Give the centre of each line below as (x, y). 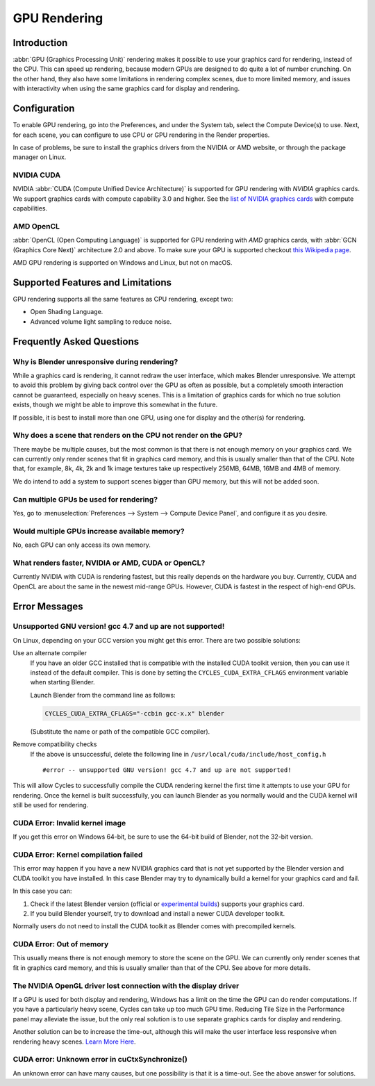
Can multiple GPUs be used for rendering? (85, 499)
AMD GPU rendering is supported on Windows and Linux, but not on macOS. (123, 263)
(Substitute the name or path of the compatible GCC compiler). (120, 731)
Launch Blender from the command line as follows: (103, 695)
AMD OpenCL (36, 226)
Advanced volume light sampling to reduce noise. (101, 321)
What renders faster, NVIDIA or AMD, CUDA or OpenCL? (109, 563)
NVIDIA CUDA (37, 175)
